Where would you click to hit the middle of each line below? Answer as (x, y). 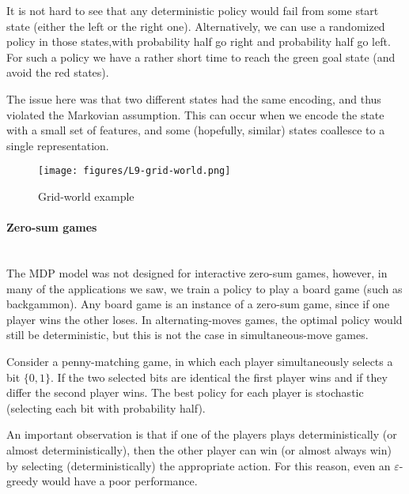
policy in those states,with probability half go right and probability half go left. (199, 41)
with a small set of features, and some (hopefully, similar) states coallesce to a (196, 130)
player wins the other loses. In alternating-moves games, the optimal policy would (204, 319)
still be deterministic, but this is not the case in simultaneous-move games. (187, 335)
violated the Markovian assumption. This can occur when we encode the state (195, 114)
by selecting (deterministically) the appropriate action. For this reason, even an (199, 465)
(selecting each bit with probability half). (106, 407)
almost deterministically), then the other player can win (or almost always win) (199, 449)
